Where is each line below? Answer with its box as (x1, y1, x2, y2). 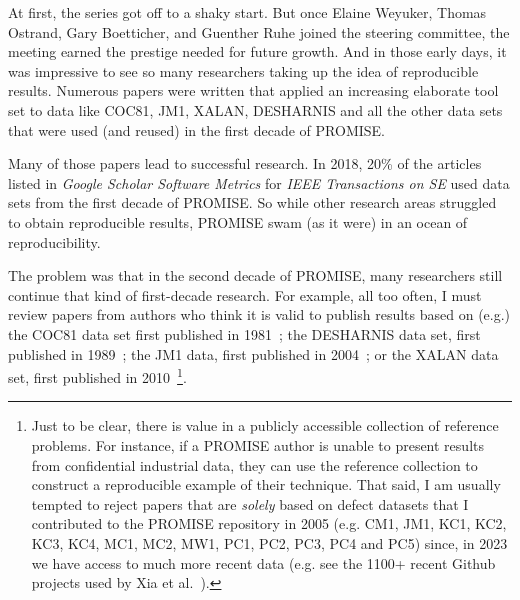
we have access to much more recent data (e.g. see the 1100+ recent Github (31, 552, 496, 573)
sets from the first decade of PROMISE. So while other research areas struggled (8, 192, 497, 213)
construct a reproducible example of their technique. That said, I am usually (31, 474, 501, 495)
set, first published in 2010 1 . (8, 364, 187, 387)
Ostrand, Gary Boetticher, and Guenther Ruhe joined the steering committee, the (8, 21, 510, 42)
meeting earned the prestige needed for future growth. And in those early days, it (8, 41, 507, 62)
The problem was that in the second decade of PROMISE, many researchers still (8, 265, 503, 286)
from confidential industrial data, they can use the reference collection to (31, 454, 478, 475)
